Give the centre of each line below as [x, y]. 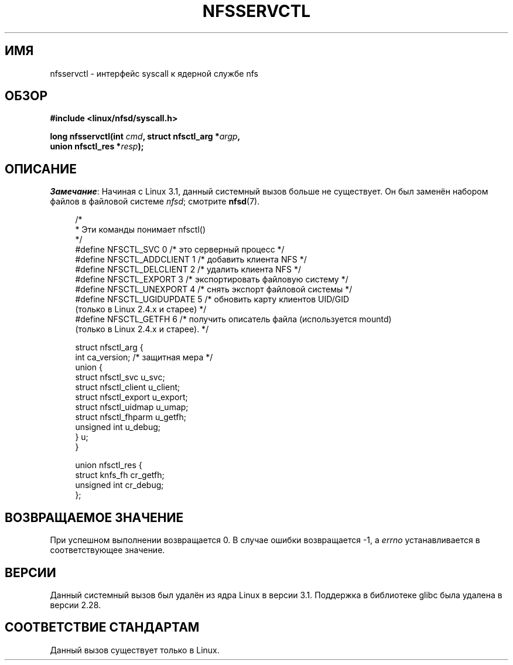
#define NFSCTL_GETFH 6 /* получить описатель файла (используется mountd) [233, 319]
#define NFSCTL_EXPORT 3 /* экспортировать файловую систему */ [212, 279]
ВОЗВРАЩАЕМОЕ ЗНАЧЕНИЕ [94, 517]
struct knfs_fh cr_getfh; [120, 475]
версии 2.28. [76, 605]
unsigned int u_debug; [118, 427]
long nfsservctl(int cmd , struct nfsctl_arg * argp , [145, 137]
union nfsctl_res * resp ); [97, 146]
